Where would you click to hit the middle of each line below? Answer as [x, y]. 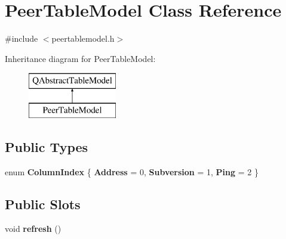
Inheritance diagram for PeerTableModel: [80, 58]
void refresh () [33, 229]
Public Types [47, 146]
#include [21, 38]
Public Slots [43, 204]
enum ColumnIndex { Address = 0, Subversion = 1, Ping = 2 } [132, 171]
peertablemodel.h [83, 38]
